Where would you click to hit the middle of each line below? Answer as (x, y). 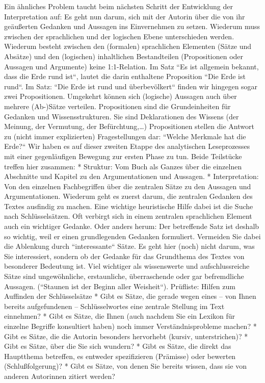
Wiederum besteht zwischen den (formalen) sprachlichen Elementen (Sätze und (128, 46)
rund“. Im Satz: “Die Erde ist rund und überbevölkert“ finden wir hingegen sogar (131, 86)
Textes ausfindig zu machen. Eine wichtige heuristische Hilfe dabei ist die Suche (129, 206)
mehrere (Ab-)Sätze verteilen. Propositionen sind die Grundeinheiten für (117, 106)
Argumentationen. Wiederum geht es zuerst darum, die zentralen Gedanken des (128, 196)
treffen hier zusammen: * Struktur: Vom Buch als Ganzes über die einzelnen (123, 166)
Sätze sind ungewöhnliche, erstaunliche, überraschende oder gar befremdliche (124, 276)
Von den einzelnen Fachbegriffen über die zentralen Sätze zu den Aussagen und (128, 186)
